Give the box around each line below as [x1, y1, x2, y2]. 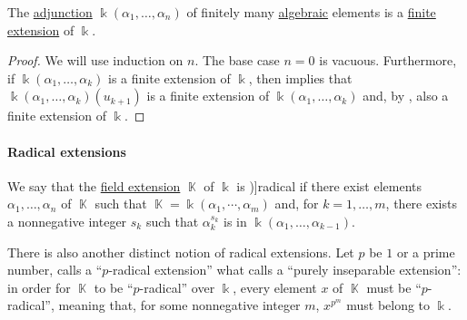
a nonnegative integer [7, 211, 127, 230]
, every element [233, 277, 317, 296]
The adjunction [7, 3, 93, 21]
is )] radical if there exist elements [236, 176, 422, 195]
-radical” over [139, 277, 215, 296]
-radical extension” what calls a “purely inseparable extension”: [108, 260, 462, 279]
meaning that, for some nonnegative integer [58, 296, 301, 315]
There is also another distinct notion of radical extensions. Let [7, 242, 354, 261]
